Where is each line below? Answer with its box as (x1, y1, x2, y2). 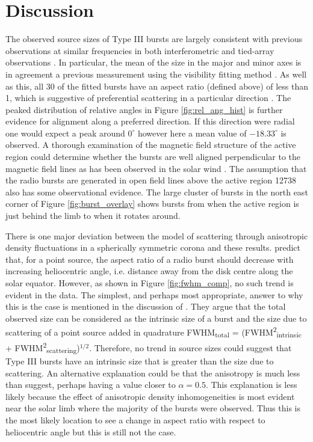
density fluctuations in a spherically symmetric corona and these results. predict (5, 241, 300, 254)
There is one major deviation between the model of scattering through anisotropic (5, 229, 308, 242)
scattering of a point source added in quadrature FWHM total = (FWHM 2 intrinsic (5, 324, 302, 340)
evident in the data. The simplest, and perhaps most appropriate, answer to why (5, 288, 303, 301)
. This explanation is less (205, 378, 297, 391)
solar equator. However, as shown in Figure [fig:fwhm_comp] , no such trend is (5, 277, 294, 289)
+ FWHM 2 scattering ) (5, 340, 80, 355)
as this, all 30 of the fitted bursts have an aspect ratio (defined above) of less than (5, 79, 309, 92)
